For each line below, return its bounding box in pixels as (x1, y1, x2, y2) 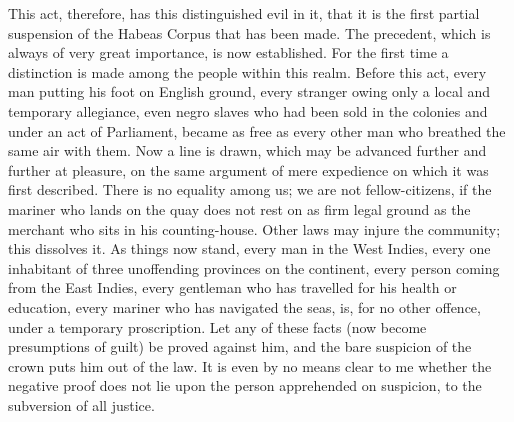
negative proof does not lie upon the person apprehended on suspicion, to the (8, 375, 482, 396)
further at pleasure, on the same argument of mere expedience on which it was (8, 159, 489, 180)
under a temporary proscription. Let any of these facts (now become (8, 316, 427, 337)
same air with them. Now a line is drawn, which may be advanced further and (8, 140, 487, 161)
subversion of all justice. (8, 394, 155, 415)
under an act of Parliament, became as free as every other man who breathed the (8, 120, 506, 141)
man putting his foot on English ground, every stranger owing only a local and (8, 81, 491, 102)
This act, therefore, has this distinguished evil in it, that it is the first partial (8, 3, 480, 23)
